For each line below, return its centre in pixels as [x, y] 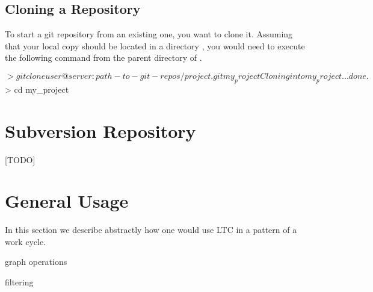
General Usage [67, 201]
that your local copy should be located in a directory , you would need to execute [155, 45]
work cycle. [26, 241]
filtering [19, 282]
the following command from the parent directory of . [103, 57]
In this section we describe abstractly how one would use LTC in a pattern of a [151, 230]
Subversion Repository [100, 130]
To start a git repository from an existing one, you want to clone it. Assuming [149, 34]
